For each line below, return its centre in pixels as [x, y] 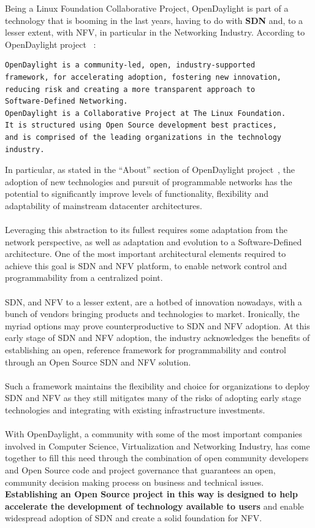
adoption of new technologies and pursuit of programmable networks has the [149, 181]
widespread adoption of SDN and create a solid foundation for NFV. [134, 518]
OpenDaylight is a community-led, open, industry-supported [130, 65]
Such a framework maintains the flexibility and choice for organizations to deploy [157, 385]
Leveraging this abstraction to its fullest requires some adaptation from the [146, 230]
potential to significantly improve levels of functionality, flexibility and [137, 193]
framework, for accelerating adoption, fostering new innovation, [143, 77]
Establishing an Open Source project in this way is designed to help [151, 494]
